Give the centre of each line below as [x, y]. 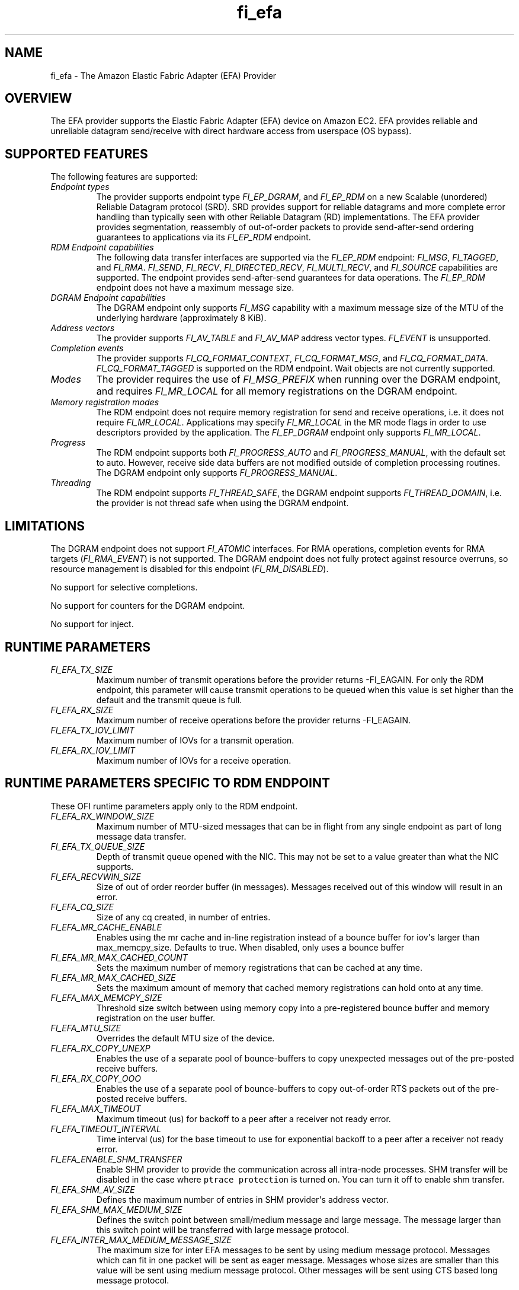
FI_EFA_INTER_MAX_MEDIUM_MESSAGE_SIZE [141, 1240]
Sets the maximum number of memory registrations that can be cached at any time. [259, 967]
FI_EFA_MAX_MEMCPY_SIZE [106, 997]
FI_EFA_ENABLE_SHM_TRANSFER [116, 1159]
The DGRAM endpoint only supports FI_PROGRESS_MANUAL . [217, 473]
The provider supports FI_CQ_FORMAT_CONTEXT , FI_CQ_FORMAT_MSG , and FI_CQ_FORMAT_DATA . [292, 358]
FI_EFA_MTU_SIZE [86, 1028]
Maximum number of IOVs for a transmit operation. [195, 740]
